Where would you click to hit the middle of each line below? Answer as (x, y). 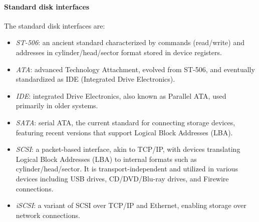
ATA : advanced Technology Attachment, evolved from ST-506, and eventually (135, 69)
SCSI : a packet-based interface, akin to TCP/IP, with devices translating (128, 149)
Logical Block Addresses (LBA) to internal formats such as (106, 159)
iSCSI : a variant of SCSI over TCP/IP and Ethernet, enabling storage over (131, 205)
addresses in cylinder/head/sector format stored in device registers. (119, 52)
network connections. (48, 215)
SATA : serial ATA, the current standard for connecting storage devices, (125, 122)
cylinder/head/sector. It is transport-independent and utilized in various (127, 169)
